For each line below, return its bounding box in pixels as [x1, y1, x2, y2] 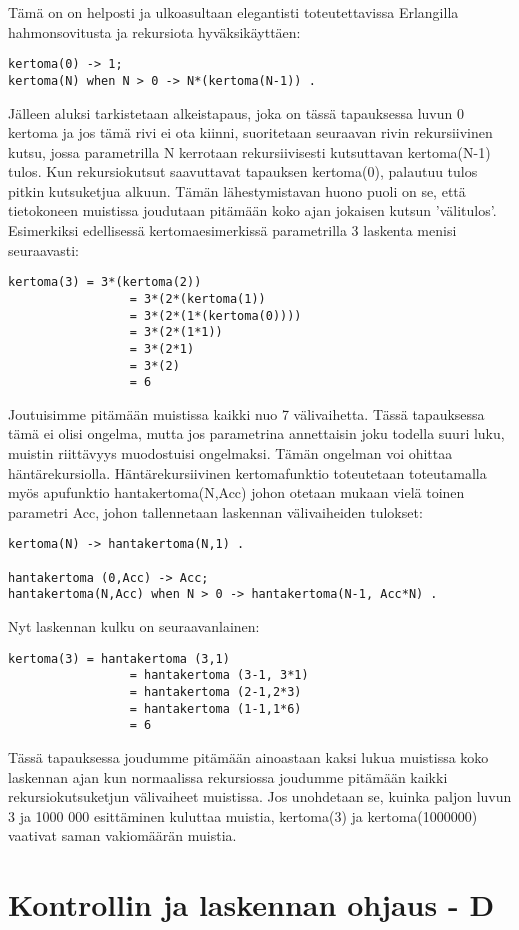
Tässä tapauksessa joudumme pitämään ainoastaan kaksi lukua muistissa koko [8, 746, 489, 767]
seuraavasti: [8, 239, 79, 260]
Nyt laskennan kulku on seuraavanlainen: [8, 616, 260, 637]
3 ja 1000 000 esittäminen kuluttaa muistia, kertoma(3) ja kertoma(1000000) [8, 805, 478, 826]
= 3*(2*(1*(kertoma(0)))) [129, 308, 302, 323]
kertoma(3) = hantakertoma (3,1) [8, 651, 230, 666]
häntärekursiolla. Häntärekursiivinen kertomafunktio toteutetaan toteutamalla [8, 462, 487, 483]
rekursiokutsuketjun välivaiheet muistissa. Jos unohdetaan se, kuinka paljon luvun [8, 786, 512, 807]
